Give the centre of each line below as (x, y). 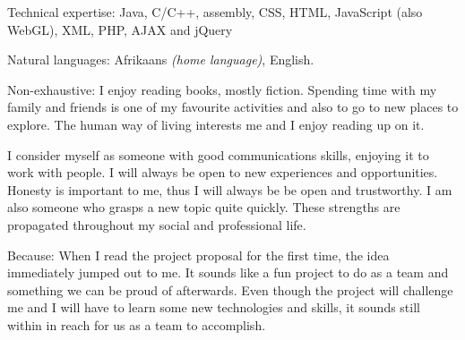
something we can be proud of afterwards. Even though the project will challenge (230, 289)
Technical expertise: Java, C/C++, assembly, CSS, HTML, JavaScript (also (215, 12)
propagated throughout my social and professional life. (157, 224)
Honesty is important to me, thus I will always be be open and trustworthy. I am (230, 189)
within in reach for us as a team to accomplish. (137, 324)
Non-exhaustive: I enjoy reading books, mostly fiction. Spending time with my (222, 89)
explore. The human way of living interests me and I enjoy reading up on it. (216, 124)
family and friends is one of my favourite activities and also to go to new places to (233, 107)
